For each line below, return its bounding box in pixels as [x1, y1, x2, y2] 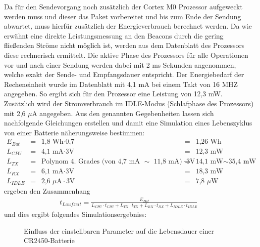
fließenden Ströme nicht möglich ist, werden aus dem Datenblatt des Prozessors [4, 40, 245, 50]
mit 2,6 [4, 108, 26, 118]
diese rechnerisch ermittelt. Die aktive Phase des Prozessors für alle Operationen [4, 49, 248, 60]
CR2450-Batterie [24, 235, 75, 246]
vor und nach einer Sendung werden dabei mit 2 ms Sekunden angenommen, [4, 59, 236, 70]
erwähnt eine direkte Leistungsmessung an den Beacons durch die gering [4, 30, 224, 41]
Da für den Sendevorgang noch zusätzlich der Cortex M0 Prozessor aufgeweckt [4, 1, 243, 11]
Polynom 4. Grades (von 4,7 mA [41, 158, 140, 165]
